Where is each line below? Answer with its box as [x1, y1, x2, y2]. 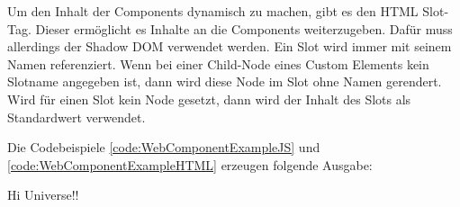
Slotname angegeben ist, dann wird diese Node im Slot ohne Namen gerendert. [7, 72, 442, 91]
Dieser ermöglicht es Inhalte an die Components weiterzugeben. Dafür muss [35, 19, 453, 38]
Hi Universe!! [7, 185, 79, 204]
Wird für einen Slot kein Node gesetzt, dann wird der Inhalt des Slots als [7, 89, 411, 108]
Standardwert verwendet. [7, 107, 146, 126]
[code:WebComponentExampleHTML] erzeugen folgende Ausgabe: [7, 155, 373, 174]
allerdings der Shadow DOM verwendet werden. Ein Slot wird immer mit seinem [7, 37, 452, 56]
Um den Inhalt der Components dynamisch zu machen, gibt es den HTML [7, 2, 419, 20]
